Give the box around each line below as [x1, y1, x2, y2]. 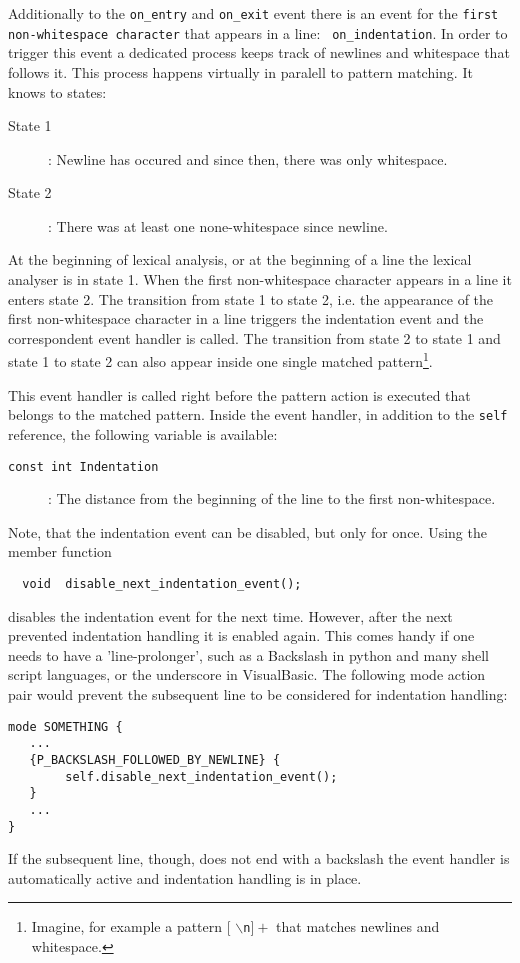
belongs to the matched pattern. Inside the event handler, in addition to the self [8, 404, 508, 425]
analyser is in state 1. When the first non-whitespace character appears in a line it [8, 269, 512, 290]
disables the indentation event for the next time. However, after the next [8, 605, 453, 626]
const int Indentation [8, 459, 159, 474]
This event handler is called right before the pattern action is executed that [8, 384, 471, 405]
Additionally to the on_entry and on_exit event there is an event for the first [8, 3, 499, 23]
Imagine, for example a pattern [31, 916, 223, 937]
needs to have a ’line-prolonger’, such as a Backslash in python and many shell [8, 644, 489, 665]
